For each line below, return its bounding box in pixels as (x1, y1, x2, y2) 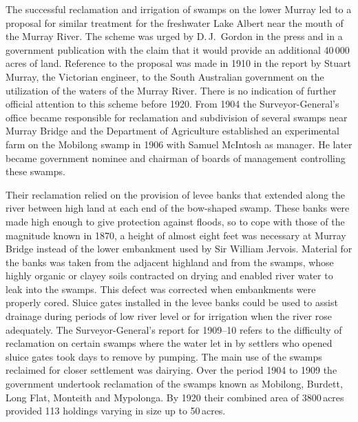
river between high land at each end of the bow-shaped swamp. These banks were (6, 201, 350, 215)
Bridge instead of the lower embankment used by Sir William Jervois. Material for (6, 241, 352, 256)
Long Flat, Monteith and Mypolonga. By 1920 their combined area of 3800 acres (6, 390, 344, 404)
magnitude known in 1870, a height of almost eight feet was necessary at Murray (6, 228, 346, 242)
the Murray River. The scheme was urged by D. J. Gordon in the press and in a (6, 29, 343, 43)
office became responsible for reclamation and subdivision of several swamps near (6, 110, 348, 124)
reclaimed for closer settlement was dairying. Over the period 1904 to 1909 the (6, 363, 337, 377)
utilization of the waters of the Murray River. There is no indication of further (6, 83, 337, 97)
